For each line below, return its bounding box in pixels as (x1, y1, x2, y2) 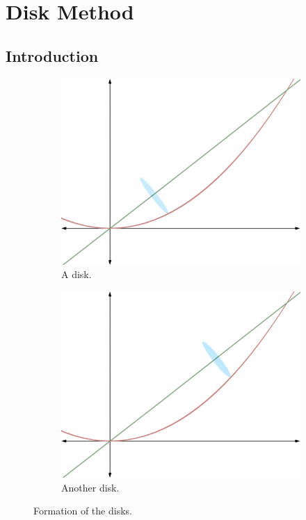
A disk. (61, 267, 92, 282)
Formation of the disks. (33, 503, 132, 518)
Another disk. (61, 480, 120, 494)
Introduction (6, 44, 99, 66)
